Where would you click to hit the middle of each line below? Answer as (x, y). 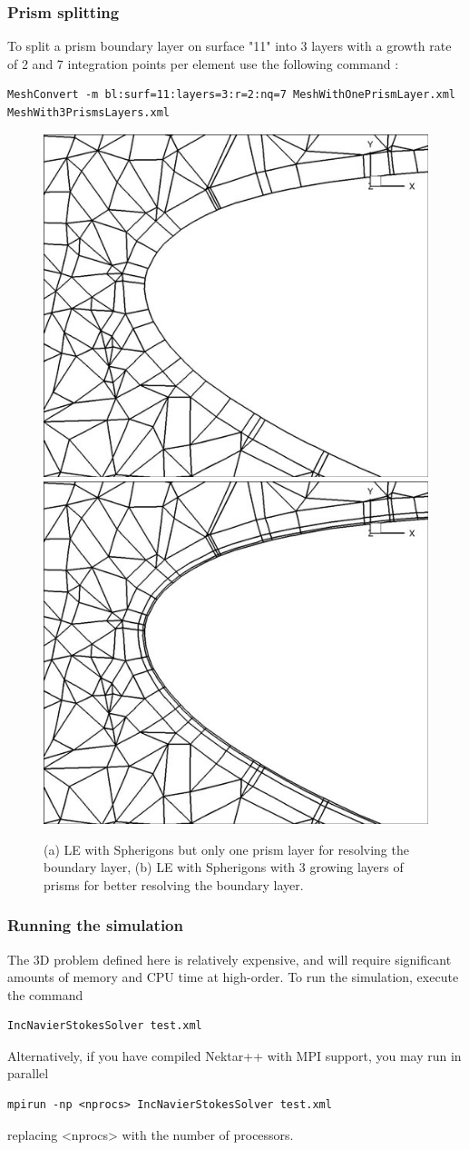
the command (45, 994)
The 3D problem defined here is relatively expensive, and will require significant (230, 959)
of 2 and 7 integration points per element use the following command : (203, 63)
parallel (28, 1073)
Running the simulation (95, 925)
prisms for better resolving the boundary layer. (174, 884)
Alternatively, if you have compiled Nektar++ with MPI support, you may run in (234, 1055)
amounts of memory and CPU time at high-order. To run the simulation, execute (233, 977)
